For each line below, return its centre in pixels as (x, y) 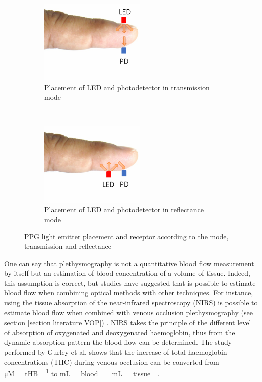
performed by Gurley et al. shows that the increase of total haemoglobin (116, 352)
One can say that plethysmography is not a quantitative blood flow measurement (129, 263)
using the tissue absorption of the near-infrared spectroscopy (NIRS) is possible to (131, 303)
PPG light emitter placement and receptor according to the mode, (126, 236)
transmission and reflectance (68, 246)
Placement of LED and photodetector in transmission (127, 87)
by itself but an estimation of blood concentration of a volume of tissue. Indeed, (127, 273)
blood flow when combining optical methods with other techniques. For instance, (129, 293)
